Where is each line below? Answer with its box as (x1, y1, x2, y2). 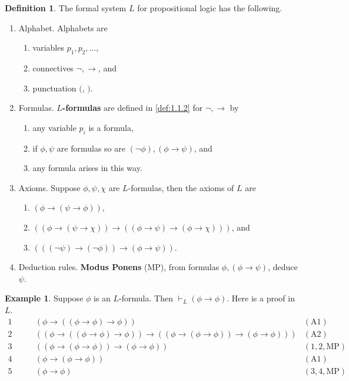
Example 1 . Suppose (5, 292, 84, 304)
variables (32, 41, 64, 54)
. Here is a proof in (227, 292, 295, 304)
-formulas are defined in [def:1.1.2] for (62, 101, 203, 114)
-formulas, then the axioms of (128, 181, 234, 193)
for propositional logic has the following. (137, 2, 282, 14)
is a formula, (88, 121, 134, 133)
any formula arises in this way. (32, 162, 142, 174)
